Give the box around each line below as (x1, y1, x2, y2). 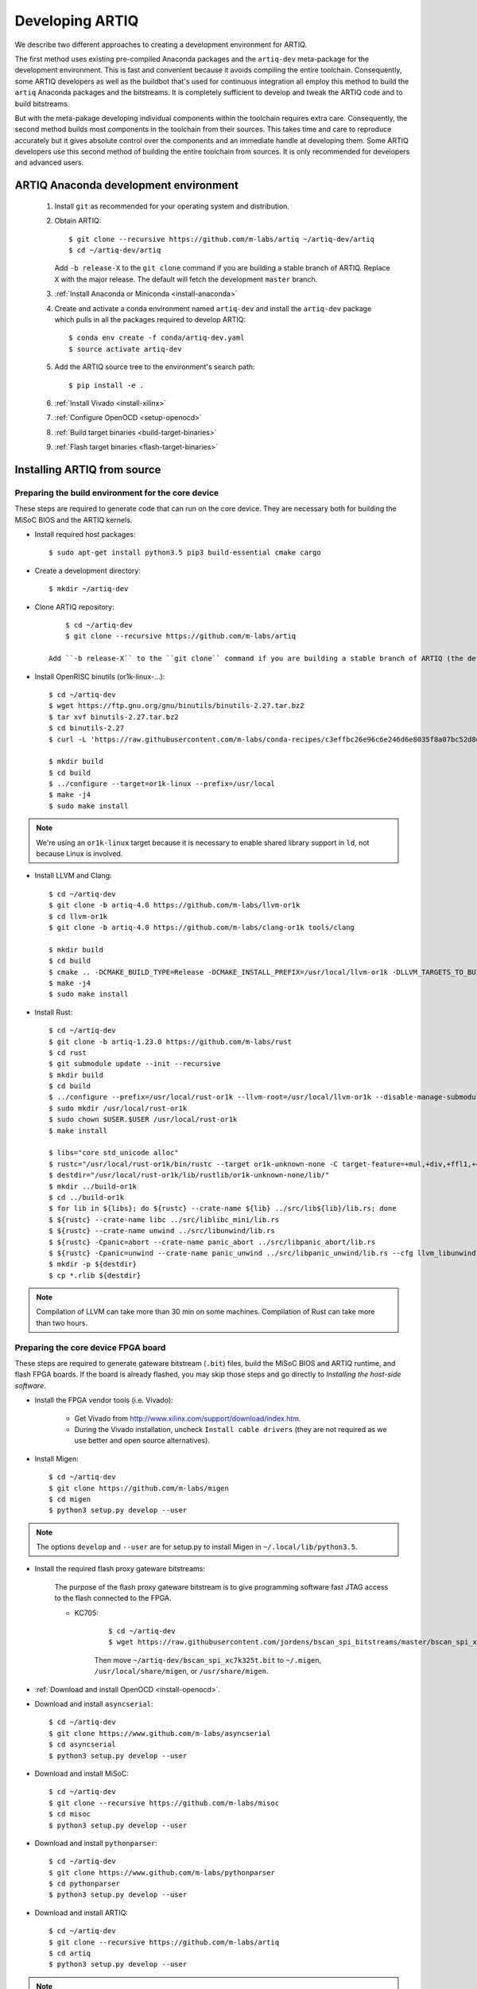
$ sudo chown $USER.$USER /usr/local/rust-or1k (48, 1115, 238, 1124)
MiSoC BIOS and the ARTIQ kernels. (14, 515, 133, 524)
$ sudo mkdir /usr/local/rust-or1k (48, 1103, 188, 1113)
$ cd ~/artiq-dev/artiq (68, 246, 161, 255)
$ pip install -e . (68, 380, 145, 390)
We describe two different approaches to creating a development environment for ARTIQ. (14, 40, 308, 49)
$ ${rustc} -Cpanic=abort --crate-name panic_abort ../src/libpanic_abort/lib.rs (48, 1237, 376, 1247)
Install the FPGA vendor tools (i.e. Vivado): (34, 1395, 174, 1405)
